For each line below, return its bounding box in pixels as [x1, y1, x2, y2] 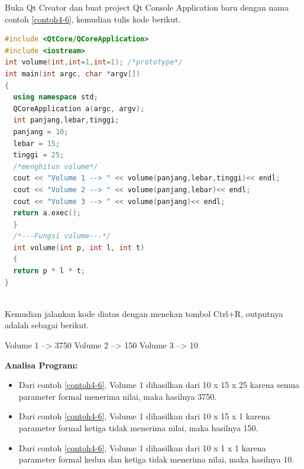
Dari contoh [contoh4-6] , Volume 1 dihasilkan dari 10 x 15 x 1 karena [18, 410, 270, 422]
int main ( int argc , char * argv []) [5, 69, 141, 78]
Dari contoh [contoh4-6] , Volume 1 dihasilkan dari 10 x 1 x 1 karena [18, 441, 266, 454]
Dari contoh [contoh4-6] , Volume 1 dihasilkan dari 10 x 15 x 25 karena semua [18, 379, 299, 391]
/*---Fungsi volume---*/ [13, 232, 111, 241]
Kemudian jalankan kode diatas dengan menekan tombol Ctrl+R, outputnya [5, 307, 283, 319]
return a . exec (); [13, 209, 81, 218]
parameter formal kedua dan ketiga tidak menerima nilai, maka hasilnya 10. [18, 453, 295, 465]
